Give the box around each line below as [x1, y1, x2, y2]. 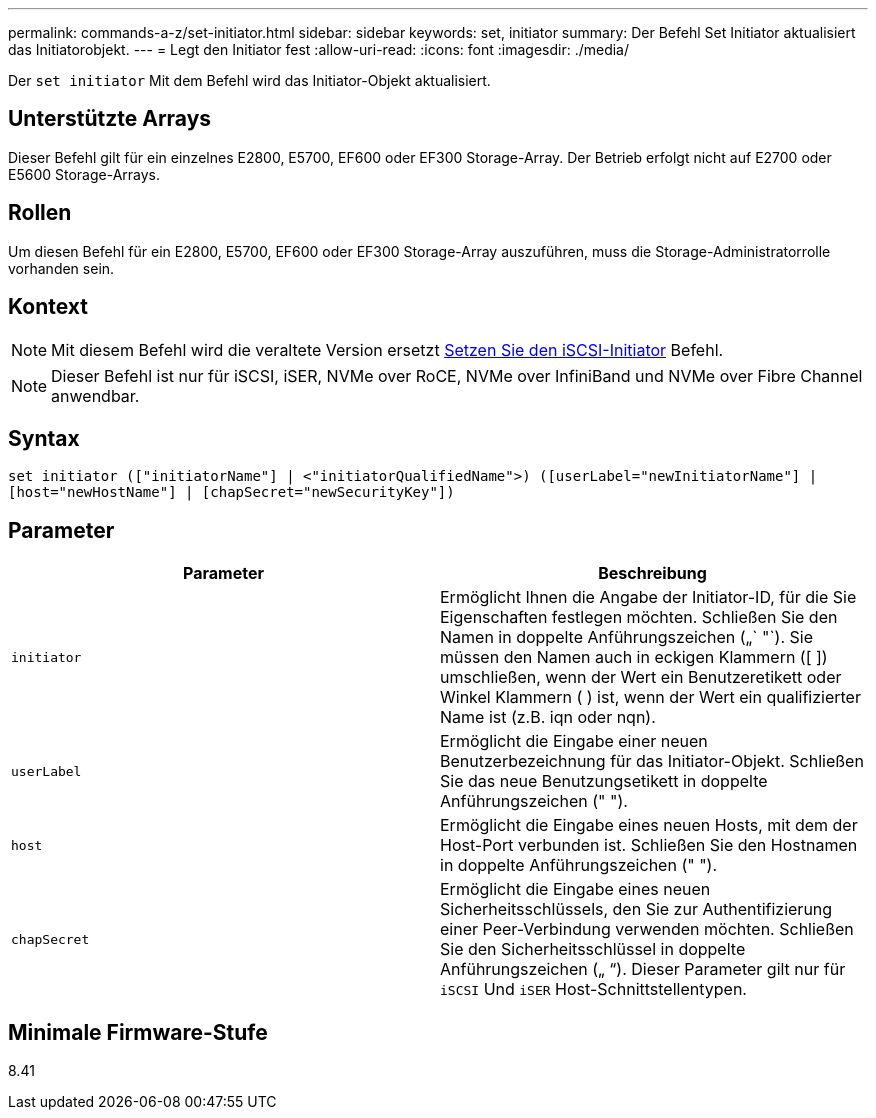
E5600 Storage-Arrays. [8, 165, 161, 183]
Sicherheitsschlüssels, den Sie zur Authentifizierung [440, 899, 833, 920]
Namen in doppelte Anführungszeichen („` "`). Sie [440, 627, 813, 648]
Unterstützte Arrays [8, 106, 212, 132]
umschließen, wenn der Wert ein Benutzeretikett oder [440, 667, 842, 688]
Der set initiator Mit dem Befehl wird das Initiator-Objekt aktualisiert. [8, 72, 491, 89]
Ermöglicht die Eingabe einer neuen [440, 731, 708, 752]
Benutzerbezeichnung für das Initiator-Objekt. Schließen [440, 751, 864, 772]
